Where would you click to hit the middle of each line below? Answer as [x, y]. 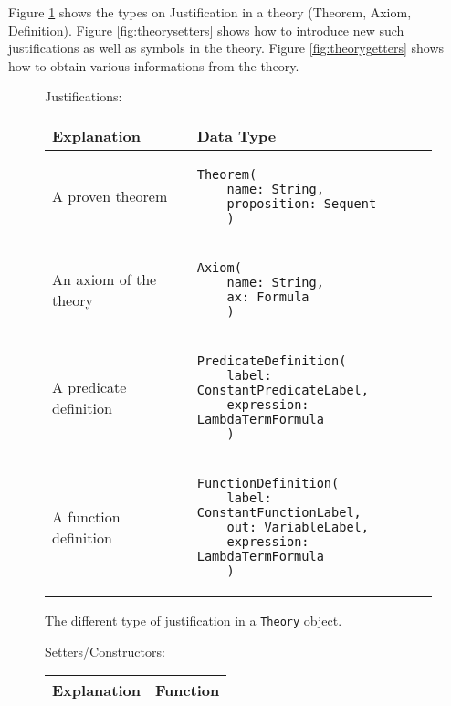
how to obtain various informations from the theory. [154, 65]
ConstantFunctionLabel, [279, 512]
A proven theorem [110, 196]
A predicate [89, 386]
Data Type [236, 135]
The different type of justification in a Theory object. [194, 620]
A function [86, 516]
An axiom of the [105, 279]
